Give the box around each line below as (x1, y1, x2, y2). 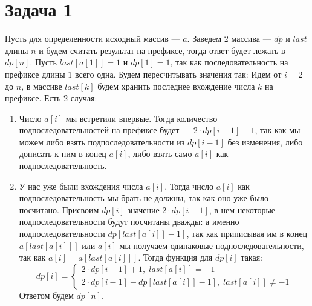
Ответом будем (19, 288, 74, 301)
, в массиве (21, 79, 62, 92)
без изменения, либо (227, 135, 303, 148)
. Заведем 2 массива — (187, 32, 271, 45)
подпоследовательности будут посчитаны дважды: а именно (19, 215, 239, 228)
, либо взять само (128, 147, 192, 160)
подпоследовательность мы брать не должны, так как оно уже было (19, 191, 268, 204)
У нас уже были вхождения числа (19, 179, 143, 192)
